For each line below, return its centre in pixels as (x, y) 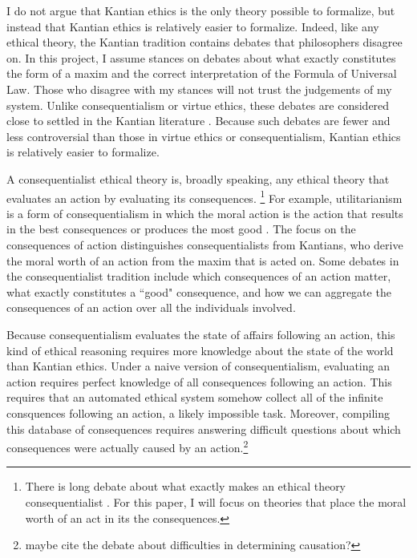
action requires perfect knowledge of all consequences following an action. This (199, 381)
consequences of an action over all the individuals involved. (151, 307)
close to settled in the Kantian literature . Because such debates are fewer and (198, 121)
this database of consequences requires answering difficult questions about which (204, 429)
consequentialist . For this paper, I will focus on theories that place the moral (216, 501)
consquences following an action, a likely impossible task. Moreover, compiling (198, 412)
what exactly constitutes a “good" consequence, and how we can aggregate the (199, 291)
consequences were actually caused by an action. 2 (128, 446)
